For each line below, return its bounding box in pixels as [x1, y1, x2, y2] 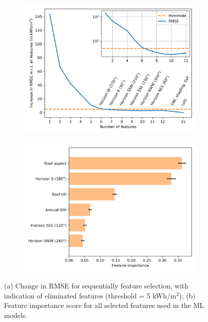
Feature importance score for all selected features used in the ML [4, 300, 204, 310]
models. [4, 309, 28, 320]
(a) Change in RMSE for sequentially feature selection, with [4, 280, 188, 291]
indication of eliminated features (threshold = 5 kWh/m [4, 290, 176, 300]
